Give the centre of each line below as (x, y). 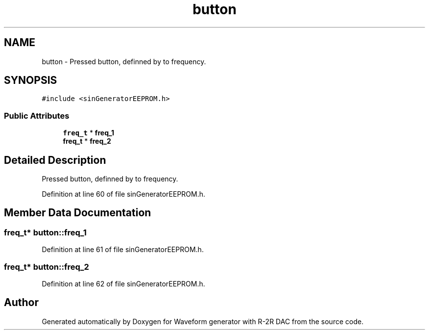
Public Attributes (37, 116)
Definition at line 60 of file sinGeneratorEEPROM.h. (124, 194)
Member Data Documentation (78, 213)
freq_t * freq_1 (89, 133)
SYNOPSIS (31, 80)
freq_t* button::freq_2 (47, 267)
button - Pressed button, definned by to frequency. (124, 61)
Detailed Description (55, 160)
